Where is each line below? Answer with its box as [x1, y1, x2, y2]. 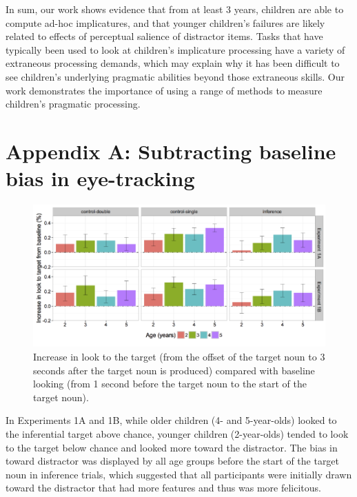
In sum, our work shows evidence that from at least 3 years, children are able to [6, 2, 344, 16]
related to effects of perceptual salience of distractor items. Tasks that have [6, 29, 323, 43]
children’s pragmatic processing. [6, 97, 141, 111]
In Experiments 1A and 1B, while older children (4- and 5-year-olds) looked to [6, 413, 337, 427]
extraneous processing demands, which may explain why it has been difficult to [6, 56, 340, 70]
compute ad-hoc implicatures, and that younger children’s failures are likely [6, 15, 325, 30]
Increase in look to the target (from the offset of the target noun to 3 [33, 349, 325, 363]
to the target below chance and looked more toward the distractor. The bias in [6, 440, 338, 454]
